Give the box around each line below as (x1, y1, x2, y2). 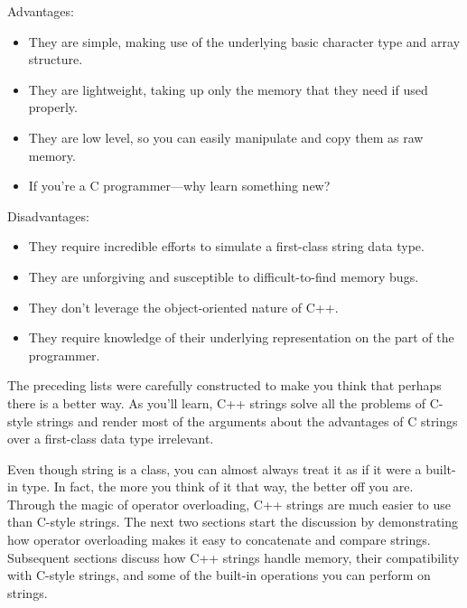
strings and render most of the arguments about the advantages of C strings (36, 411, 458, 430)
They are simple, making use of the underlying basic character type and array (28, 32, 461, 51)
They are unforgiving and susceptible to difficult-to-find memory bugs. (28, 267, 419, 285)
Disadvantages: (7, 206, 89, 225)
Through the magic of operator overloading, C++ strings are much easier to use (7, 494, 451, 513)
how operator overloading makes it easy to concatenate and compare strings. (7, 530, 431, 549)
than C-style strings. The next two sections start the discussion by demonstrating (7, 512, 459, 531)
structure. (28, 50, 83, 69)
